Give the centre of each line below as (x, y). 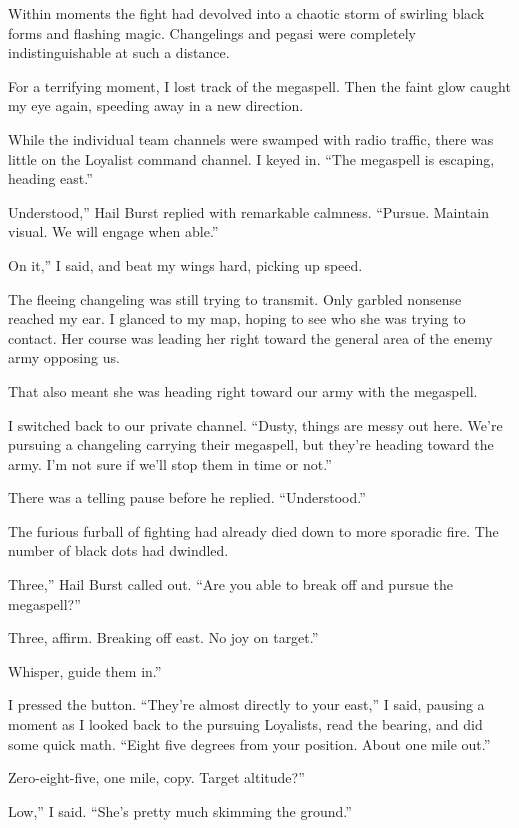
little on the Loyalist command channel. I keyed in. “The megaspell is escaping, (251, 158)
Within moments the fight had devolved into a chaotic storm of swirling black (246, 13)
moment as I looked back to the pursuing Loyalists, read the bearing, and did (245, 724)
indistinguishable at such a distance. (119, 52)
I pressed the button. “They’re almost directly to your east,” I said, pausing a (246, 704)
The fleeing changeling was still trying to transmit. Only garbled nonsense (235, 298)
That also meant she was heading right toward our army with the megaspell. (243, 390)
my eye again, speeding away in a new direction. (156, 105)
